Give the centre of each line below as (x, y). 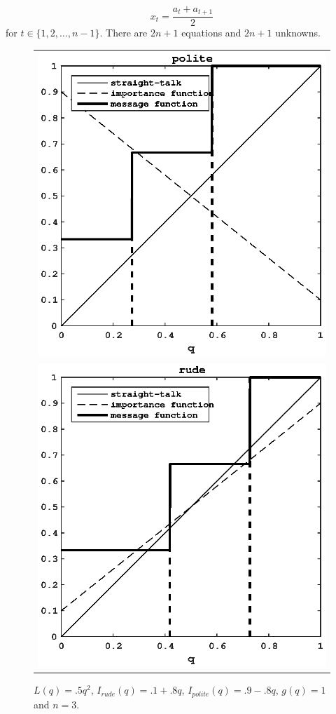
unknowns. (298, 33)
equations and (211, 33)
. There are (124, 33)
